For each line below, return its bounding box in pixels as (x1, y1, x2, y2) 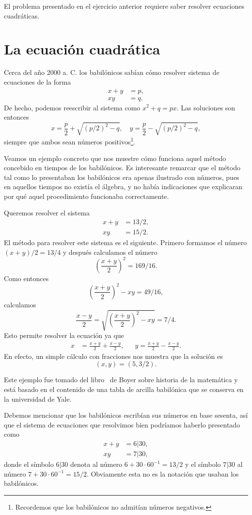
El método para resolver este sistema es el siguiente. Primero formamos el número (4, 237, 247, 248)
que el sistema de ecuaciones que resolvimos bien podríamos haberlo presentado (4, 419, 240, 429)
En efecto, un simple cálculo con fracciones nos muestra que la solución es (4, 351, 223, 361)
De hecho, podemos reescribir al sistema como (4, 102, 141, 112)
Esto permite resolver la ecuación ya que (4, 330, 124, 340)
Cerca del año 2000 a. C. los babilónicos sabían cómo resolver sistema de (4, 67, 220, 77)
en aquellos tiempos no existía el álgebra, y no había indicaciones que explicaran (4, 181, 242, 192)
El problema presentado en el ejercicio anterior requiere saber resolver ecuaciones (4, 1, 244, 11)
